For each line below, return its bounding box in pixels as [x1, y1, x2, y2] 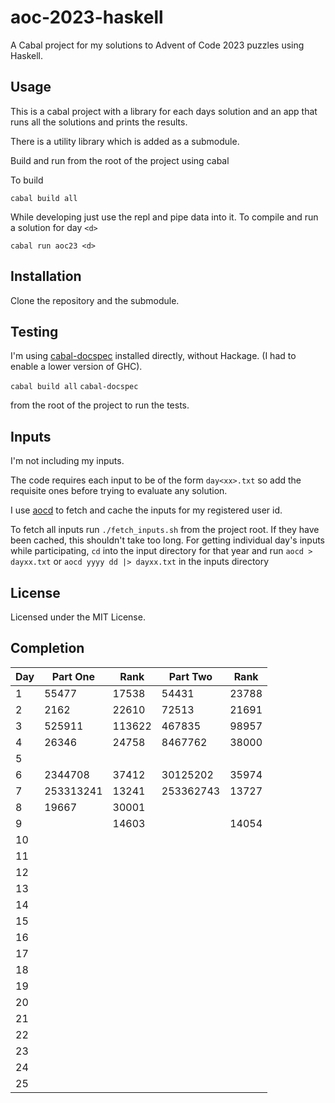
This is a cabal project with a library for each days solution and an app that [10, 105, 318, 117]
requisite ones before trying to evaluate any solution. [10, 485, 228, 497]
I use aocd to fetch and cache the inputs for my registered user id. [10, 504, 283, 516]
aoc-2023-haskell [10, 6, 164, 29]
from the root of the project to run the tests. [10, 399, 190, 411]
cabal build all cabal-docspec [10, 382, 139, 392]
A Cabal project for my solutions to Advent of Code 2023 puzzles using [10, 39, 305, 51]
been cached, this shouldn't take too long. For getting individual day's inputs [10, 534, 326, 546]
